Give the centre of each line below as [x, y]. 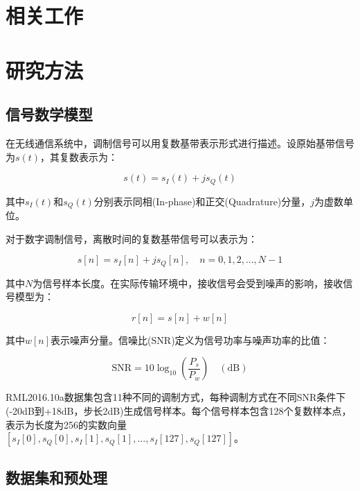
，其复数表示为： [79, 156]
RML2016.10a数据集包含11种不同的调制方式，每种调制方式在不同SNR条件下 [176, 397]
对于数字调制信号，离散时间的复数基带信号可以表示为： [132, 238]
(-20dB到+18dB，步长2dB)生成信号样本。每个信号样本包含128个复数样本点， [179, 411]
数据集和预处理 [56, 477]
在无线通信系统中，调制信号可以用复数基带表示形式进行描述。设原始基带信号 [180, 143]
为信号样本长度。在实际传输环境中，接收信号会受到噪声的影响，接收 [188, 283]
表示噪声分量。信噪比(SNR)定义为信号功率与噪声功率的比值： [190, 339]
